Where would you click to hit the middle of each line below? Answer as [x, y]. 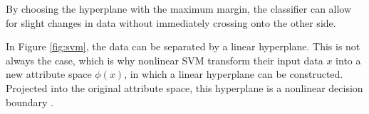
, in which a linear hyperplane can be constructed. [234, 74]
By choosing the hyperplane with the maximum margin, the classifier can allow [179, 8]
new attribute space [49, 74]
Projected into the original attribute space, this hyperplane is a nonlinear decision [184, 87]
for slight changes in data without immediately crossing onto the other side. [171, 22]
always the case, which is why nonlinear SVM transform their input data [165, 60]
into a [348, 60]
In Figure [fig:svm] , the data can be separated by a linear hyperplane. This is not [183, 46]
